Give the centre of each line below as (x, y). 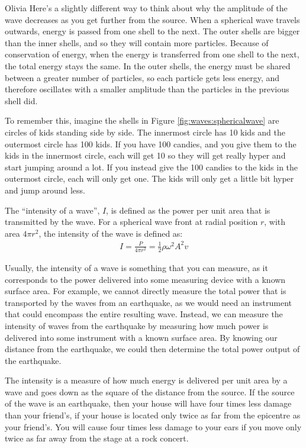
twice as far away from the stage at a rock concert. (97, 438)
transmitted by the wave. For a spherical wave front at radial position (131, 222)
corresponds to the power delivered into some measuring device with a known (145, 279)
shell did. (21, 100)
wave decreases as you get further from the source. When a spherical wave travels (152, 19)
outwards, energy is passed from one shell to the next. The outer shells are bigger (152, 31)
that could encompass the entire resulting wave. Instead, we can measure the (144, 314)
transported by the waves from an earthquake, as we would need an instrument (149, 302)
